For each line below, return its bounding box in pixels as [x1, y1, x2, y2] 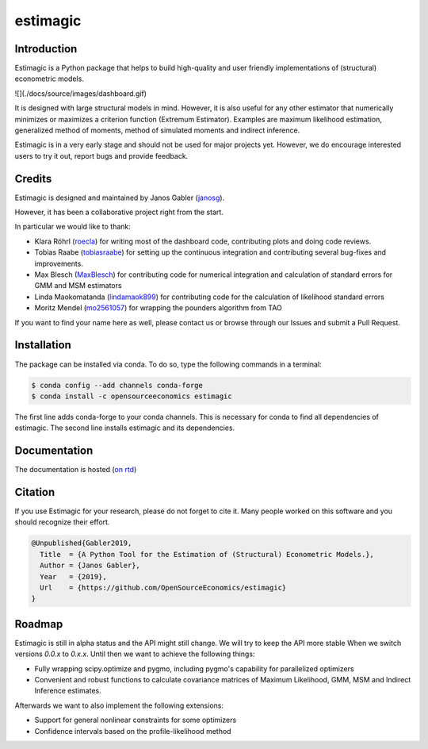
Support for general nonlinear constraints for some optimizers [34, 715, 237, 725]
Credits [14, 171, 52, 186]
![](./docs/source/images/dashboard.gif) [14, 88, 147, 98]
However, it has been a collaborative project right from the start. [14, 207, 224, 217]
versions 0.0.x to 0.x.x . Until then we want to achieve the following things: [14, 649, 255, 659]
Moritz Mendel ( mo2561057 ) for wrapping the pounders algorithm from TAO [34, 303, 283, 313]
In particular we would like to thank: [14, 222, 131, 232]
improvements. [34, 259, 83, 268]
